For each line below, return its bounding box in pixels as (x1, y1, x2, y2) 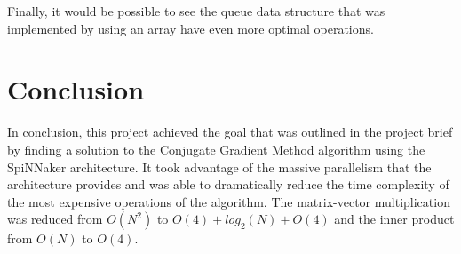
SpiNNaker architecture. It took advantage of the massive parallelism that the (7, 157, 432, 176)
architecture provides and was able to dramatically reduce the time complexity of (7, 175, 449, 194)
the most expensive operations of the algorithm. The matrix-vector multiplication (7, 192, 450, 210)
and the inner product (334, 210, 455, 228)
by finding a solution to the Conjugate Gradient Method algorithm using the (7, 139, 425, 158)
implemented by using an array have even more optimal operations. (7, 19, 374, 37)
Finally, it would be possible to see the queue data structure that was (7, 2, 385, 20)
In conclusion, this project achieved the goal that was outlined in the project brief (7, 123, 453, 141)
